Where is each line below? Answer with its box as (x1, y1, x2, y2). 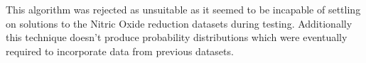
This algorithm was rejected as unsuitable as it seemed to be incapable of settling (6, 2, 361, 16)
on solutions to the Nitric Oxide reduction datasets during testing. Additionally (6, 16, 352, 30)
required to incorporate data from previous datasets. (6, 43, 234, 58)
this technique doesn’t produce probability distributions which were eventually (6, 30, 348, 45)
